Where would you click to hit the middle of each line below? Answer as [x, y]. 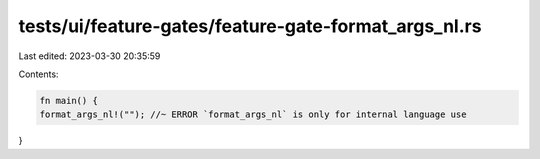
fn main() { [69, 100]
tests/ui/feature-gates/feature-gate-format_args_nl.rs [250, 26]
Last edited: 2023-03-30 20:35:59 [89, 56]
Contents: [38, 74]
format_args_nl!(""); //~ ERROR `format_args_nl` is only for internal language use [253, 114]
